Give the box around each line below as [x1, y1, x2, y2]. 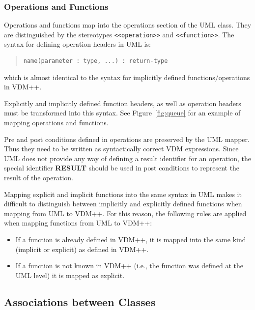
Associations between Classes [4, 294, 156, 309]
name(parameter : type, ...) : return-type [23, 57, 168, 65]
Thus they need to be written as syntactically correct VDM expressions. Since [4, 143, 239, 154]
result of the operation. [4, 172, 73, 182]
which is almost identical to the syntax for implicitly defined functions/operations [4, 72, 250, 82]
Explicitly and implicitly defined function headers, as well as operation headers [4, 98, 241, 108]
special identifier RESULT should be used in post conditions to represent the [4, 163, 240, 173]
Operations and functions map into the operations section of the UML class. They [4, 20, 252, 30]
